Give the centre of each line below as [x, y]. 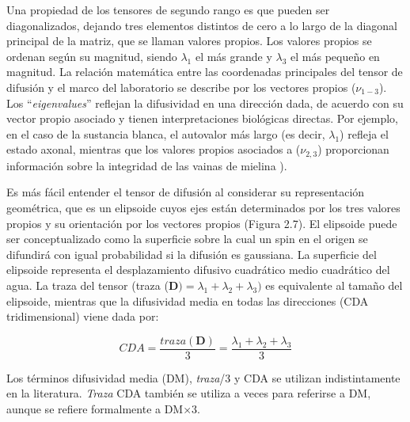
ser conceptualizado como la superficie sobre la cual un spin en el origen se [187, 239]
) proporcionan [353, 149]
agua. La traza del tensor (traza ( [87, 285]
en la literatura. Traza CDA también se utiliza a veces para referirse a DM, [189, 393]
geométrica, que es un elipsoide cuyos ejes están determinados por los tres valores [203, 207]
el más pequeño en [335, 56]
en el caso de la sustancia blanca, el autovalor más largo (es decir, [166, 133]
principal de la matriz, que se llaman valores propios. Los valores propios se [189, 41]
